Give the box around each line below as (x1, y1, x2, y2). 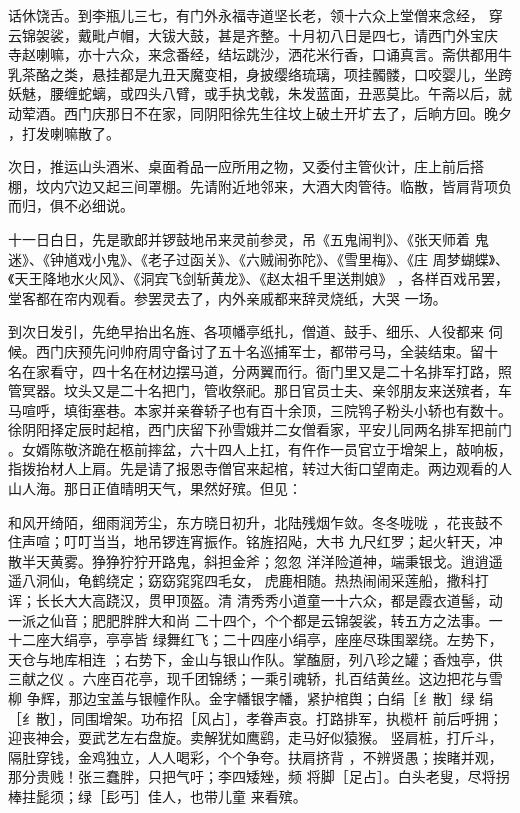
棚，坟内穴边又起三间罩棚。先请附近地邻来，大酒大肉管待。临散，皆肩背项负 (8, 175, 512, 196)
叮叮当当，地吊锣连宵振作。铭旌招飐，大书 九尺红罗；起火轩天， (63, 531, 489, 552)
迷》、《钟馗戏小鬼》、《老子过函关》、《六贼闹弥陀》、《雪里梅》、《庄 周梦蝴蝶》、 (8, 248, 510, 269)
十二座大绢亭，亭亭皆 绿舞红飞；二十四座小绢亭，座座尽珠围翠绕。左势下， (8, 629, 503, 650)
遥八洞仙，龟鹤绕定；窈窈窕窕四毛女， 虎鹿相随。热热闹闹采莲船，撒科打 (8, 570, 489, 591)
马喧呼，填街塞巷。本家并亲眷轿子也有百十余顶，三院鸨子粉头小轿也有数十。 (8, 399, 512, 420)
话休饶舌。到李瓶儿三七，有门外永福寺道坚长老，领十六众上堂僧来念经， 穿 (8, 5, 503, 25)
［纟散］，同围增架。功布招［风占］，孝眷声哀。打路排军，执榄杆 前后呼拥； (8, 707, 503, 728)
